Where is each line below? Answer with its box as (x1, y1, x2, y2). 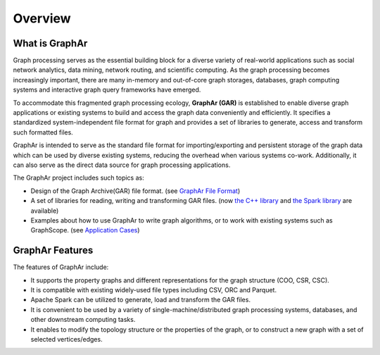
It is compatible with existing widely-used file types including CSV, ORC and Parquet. (30, 286, 277, 294)
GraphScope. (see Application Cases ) (30, 226, 140, 235)
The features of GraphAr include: (13, 263, 109, 271)
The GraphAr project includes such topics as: (13, 173, 144, 182)
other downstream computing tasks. (30, 316, 136, 324)
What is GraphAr (13, 37, 88, 49)
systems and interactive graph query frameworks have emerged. (13, 85, 201, 94)
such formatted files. (13, 127, 73, 137)
